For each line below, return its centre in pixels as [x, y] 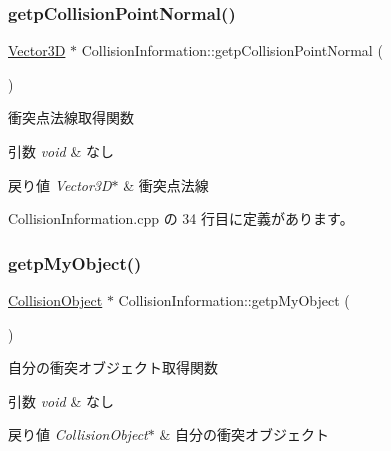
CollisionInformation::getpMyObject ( [234, 300]
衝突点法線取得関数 [71, 117]
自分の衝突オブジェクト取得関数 [113, 367]
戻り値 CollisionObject [78, 434]
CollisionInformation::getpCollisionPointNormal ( [232, 50]
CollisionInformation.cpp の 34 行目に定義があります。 [181, 218]
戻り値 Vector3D [60, 184]
